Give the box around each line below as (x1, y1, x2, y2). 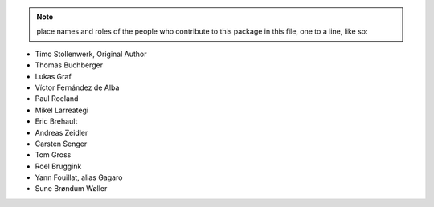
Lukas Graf (35, 71, 72, 81)
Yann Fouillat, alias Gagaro (35, 172, 123, 182)
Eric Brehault (35, 116, 78, 126)
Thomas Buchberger (35, 60, 104, 70)
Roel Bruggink (35, 161, 82, 171)
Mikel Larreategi (35, 105, 88, 115)
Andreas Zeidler (35, 128, 88, 137)
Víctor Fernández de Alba (35, 83, 120, 92)
